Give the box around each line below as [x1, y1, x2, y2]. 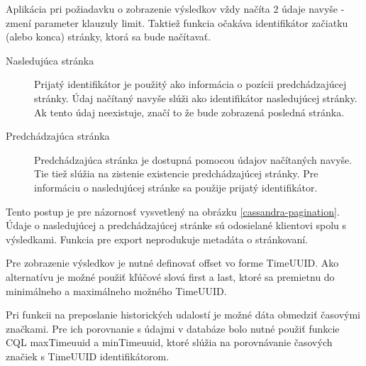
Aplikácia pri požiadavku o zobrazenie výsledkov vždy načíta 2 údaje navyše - [6, 1, 345, 16]
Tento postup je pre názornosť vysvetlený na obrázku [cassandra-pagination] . [6, 204, 340, 218]
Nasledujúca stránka [6, 52, 94, 67]
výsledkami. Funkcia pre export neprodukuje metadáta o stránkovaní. [6, 231, 309, 246]
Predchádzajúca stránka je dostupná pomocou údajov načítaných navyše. [34, 152, 353, 167]
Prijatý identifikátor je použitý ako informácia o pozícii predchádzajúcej [34, 77, 347, 91]
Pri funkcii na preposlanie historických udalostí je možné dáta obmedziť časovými [6, 307, 360, 322]
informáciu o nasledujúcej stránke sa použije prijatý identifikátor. [34, 179, 318, 194]
